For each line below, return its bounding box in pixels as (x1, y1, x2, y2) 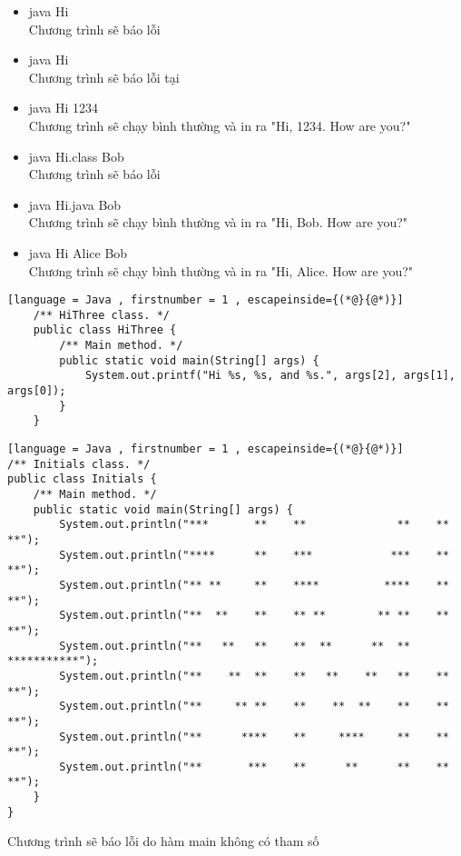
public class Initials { (7, 473, 157, 486)
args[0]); (7, 384, 66, 398)
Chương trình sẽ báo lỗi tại (28, 67, 180, 86)
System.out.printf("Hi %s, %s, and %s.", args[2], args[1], (84, 369, 456, 383)
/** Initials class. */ (7, 457, 151, 471)
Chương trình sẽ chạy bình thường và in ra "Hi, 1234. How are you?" (28, 115, 411, 134)
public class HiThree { (33, 323, 177, 337)
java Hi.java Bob (28, 194, 122, 214)
